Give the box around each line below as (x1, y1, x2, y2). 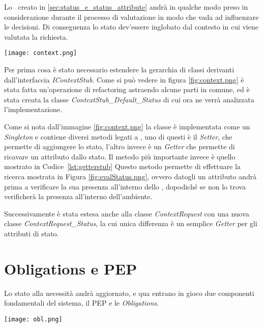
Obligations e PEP (4, 258, 137, 279)
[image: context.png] (4, 49, 77, 57)
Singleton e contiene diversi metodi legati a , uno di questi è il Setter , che (4, 131, 232, 142)
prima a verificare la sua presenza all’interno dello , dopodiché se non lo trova (4, 181, 246, 192)
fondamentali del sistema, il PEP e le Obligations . (4, 297, 159, 308)
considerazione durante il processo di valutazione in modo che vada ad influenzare (4, 11, 259, 22)
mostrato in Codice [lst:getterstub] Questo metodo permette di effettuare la (4, 161, 241, 172)
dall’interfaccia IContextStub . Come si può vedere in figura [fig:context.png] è (4, 74, 244, 85)
